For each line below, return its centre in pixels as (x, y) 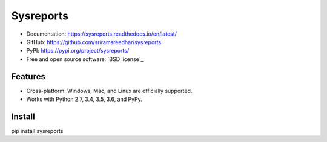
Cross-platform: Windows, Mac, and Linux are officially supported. (109, 91)
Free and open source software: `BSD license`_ (85, 59)
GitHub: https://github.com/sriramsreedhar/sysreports (94, 42)
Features (28, 76)
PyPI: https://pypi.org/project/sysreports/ (78, 51)
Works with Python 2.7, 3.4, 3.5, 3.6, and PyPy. (84, 99)
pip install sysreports (37, 131)
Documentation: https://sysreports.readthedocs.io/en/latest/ (101, 34)
